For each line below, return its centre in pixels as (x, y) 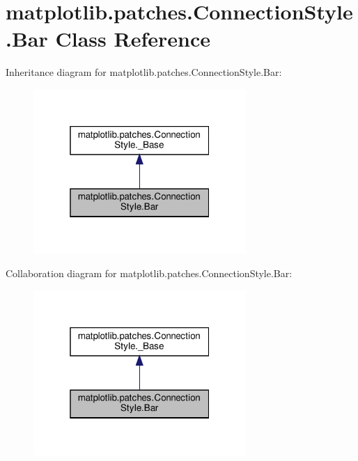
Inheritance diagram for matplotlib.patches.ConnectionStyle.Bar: (144, 72)
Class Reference (133, 39)
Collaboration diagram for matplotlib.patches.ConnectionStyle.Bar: (149, 273)
